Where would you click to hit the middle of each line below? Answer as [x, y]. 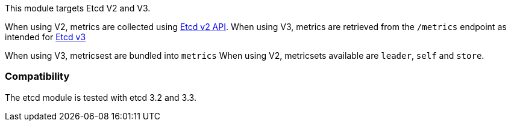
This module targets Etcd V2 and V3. [78, 8]
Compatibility [37, 76]
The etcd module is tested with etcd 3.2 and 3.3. [101, 97]
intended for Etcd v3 [45, 37]
